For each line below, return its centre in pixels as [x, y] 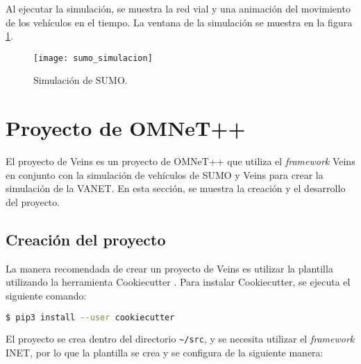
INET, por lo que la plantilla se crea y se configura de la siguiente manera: [165, 353]
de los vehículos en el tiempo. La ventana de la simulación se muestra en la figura [179, 22]
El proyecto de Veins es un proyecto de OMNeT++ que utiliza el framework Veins [180, 161]
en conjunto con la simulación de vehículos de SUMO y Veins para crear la [165, 174]
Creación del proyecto [86, 239]
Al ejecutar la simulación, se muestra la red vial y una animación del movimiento [178, 8]
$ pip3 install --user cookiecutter [90, 317]
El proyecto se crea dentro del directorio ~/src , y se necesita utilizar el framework [180, 339]
